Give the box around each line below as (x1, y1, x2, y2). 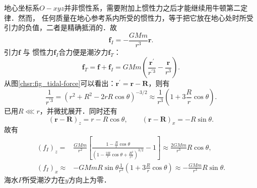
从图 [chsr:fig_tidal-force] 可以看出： (4, 78, 116, 88)
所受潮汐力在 (23, 174, 65, 184)
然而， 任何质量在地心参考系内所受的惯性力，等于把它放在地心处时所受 (18, 12, 253, 23)
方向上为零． (68, 174, 111, 184)
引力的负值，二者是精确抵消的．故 (4, 22, 117, 33)
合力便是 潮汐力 (58, 46, 108, 57)
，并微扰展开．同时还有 (39, 106, 117, 116)
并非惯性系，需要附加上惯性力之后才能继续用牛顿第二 (64, 3, 241, 13)
